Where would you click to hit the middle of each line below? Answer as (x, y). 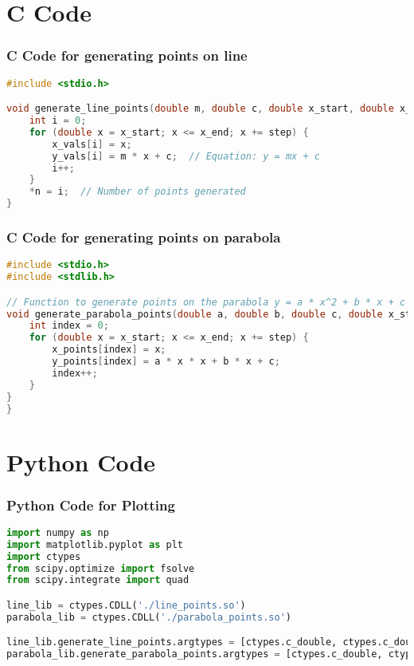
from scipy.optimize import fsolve (101, 568)
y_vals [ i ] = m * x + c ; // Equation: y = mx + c (186, 156)
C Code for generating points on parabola (144, 236)
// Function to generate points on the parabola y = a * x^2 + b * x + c (206, 302)
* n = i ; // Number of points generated (137, 192)
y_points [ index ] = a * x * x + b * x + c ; (166, 361)
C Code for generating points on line (127, 55)
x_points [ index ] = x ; (109, 350)
